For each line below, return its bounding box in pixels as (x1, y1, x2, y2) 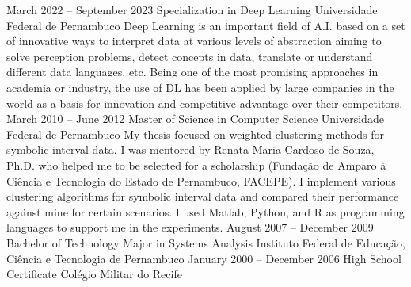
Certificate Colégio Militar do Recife (6, 266, 182, 282)
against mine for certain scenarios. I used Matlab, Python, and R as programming (6, 203, 405, 220)
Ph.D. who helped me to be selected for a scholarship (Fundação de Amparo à (6, 156, 386, 173)
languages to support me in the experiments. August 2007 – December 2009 (6, 219, 374, 235)
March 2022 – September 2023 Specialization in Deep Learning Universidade (6, 2, 378, 17)
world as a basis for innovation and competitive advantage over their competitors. (6, 94, 403, 111)
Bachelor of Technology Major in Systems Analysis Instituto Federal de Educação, (6, 234, 405, 251)
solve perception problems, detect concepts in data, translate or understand (6, 48, 373, 64)
